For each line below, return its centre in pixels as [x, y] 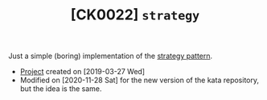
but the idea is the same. [61, 89]
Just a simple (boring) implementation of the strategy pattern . [111, 56]
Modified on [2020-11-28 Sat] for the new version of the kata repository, [140, 80]
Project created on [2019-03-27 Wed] [82, 72]
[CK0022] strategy [135, 15]
